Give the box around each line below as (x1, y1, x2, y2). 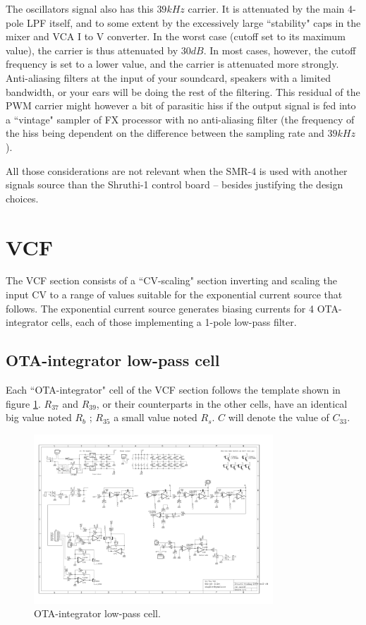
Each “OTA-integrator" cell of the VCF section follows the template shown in (6, 382, 341, 397)
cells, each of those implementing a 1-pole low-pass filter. (51, 315, 297, 329)
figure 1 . (6, 396, 41, 411)
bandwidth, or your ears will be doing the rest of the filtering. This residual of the (6, 84, 360, 99)
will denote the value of (228, 410, 329, 425)
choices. (6, 190, 39, 205)
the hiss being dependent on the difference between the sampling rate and (6, 126, 324, 140)
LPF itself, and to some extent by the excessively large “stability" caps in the (26, 15, 361, 30)
